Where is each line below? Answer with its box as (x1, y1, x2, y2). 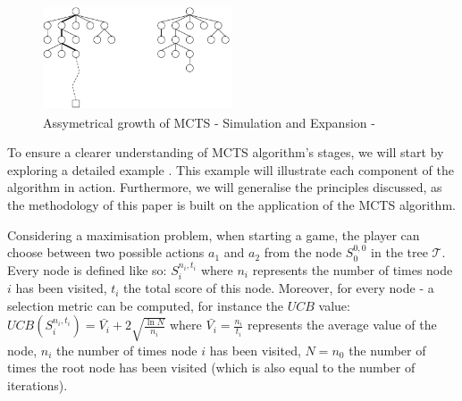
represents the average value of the (247, 315, 437, 334)
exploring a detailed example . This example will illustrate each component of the (7, 160, 454, 179)
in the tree (371, 243, 428, 262)
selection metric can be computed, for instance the (7, 296, 283, 314)
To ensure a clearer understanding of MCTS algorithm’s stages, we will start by (7, 143, 444, 162)
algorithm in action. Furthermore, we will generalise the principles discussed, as (7, 178, 442, 196)
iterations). (7, 375, 68, 394)
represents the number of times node (252, 260, 453, 279)
